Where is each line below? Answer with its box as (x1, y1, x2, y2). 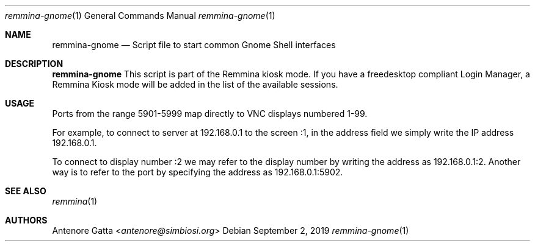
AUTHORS (5, 215, 48, 225)
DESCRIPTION (5, 58, 64, 69)
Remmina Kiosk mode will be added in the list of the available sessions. (52, 79, 338, 90)
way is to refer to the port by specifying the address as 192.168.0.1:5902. (52, 167, 343, 177)
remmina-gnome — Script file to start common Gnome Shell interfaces (52, 40, 336, 50)
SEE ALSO (5, 186, 46, 196)
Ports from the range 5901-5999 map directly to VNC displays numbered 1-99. (52, 108, 368, 119)
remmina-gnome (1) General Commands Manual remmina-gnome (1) (5, 10, 275, 21)
